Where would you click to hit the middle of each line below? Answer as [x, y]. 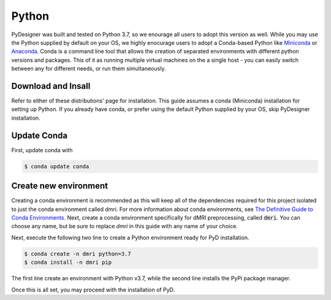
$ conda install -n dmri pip [68, 263]
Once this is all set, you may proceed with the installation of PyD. [93, 290]
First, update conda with [42, 150]
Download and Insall [51, 86]
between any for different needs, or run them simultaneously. [89, 69]
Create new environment [60, 186]
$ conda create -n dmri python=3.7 [78, 254]
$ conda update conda [57, 166]
